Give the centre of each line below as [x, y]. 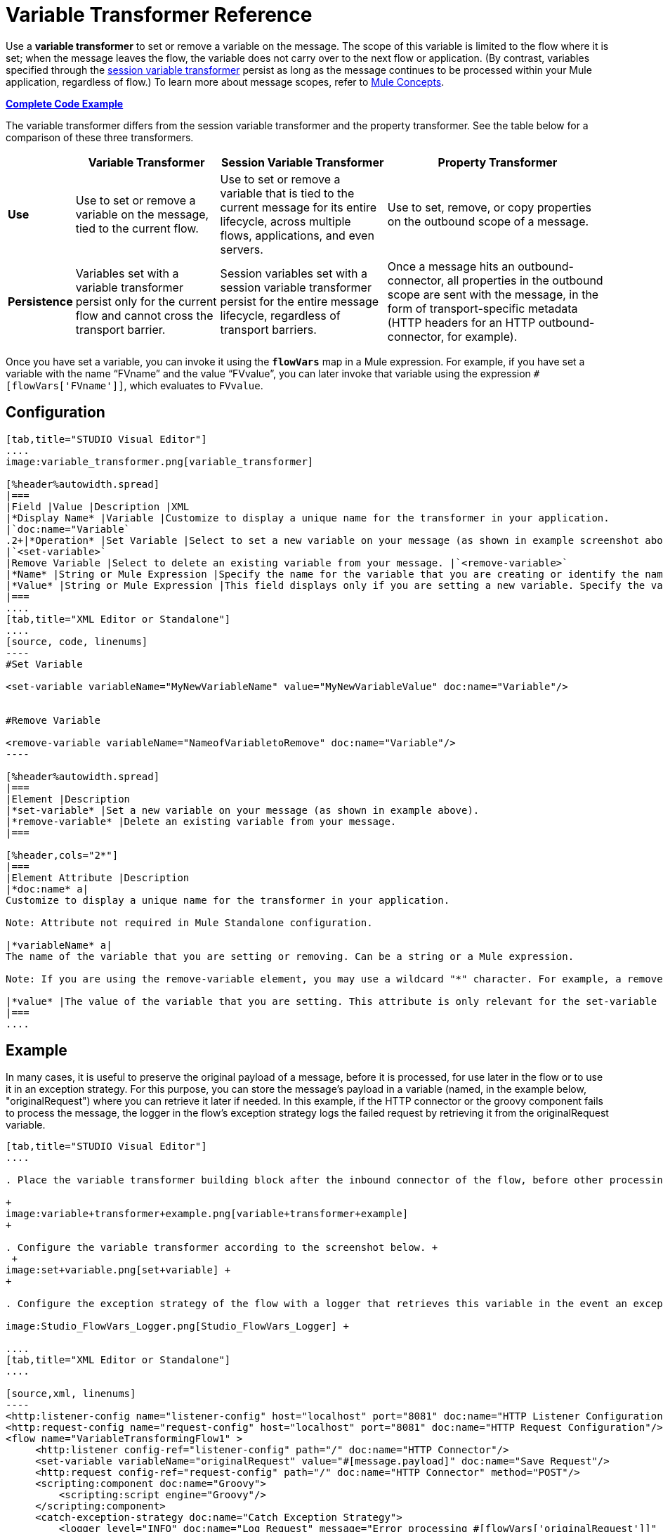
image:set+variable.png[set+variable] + [118, 1270]
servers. [242, 249]
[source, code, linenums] [77, 641]
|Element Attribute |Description [98, 877]
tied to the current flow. [137, 228]
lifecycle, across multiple [285, 221]
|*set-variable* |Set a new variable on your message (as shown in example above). [243, 810]
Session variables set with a [294, 273]
